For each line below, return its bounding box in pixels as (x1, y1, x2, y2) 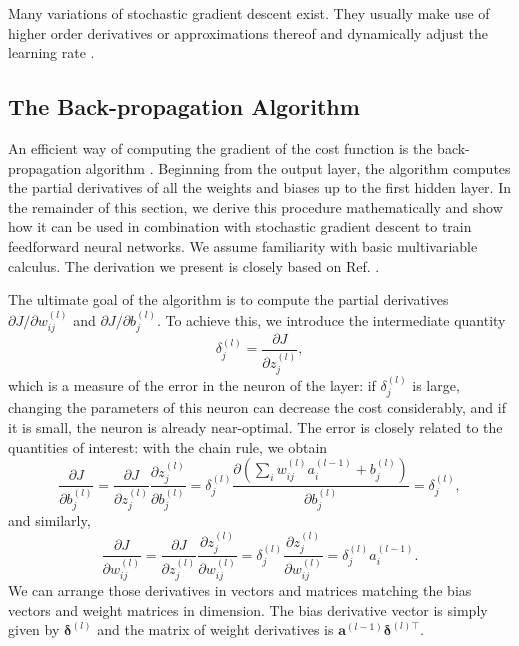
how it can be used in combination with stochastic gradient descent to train (8, 216, 472, 237)
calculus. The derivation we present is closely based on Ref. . (8, 255, 380, 276)
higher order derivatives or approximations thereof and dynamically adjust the (8, 22, 489, 43)
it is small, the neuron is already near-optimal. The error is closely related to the (8, 416, 503, 437)
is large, (412, 374, 460, 395)
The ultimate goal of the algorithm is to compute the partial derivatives (8, 289, 449, 310)
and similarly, (8, 510, 91, 531)
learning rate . (8, 42, 95, 63)
